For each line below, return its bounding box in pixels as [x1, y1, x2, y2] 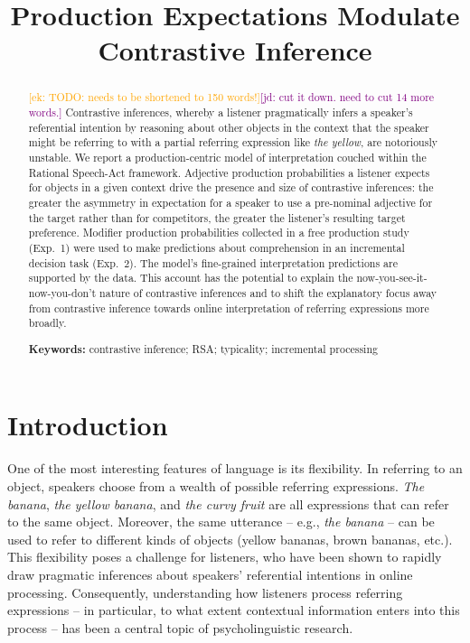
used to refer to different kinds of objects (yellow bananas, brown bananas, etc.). [7, 529, 453, 548]
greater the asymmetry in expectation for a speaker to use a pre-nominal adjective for [28, 194, 433, 210]
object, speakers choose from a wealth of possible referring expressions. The [7, 476, 425, 495]
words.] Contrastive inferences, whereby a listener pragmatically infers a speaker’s [28, 105, 413, 120]
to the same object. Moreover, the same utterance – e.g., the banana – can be [7, 512, 435, 531]
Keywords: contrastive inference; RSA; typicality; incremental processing [28, 340, 378, 357]
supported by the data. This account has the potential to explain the [28, 270, 353, 285]
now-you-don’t [28, 284, 97, 300]
